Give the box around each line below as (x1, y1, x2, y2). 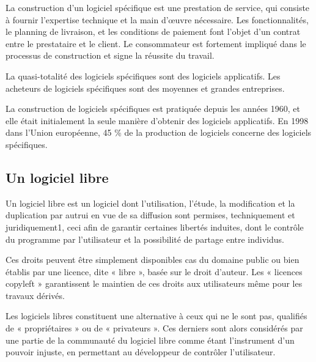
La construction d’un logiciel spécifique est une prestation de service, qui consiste (6, 1, 310, 13)
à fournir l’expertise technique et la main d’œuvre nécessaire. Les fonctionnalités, (6, 13, 309, 26)
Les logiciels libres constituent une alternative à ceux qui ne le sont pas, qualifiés (6, 309, 307, 322)
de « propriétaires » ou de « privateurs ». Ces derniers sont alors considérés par (6, 322, 303, 334)
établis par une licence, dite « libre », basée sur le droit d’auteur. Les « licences (6, 265, 303, 278)
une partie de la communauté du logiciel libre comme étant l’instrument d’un (6, 333, 295, 346)
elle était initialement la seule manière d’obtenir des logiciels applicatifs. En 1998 (6, 114, 309, 127)
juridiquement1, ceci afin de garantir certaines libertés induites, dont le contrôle (6, 220, 304, 233)
